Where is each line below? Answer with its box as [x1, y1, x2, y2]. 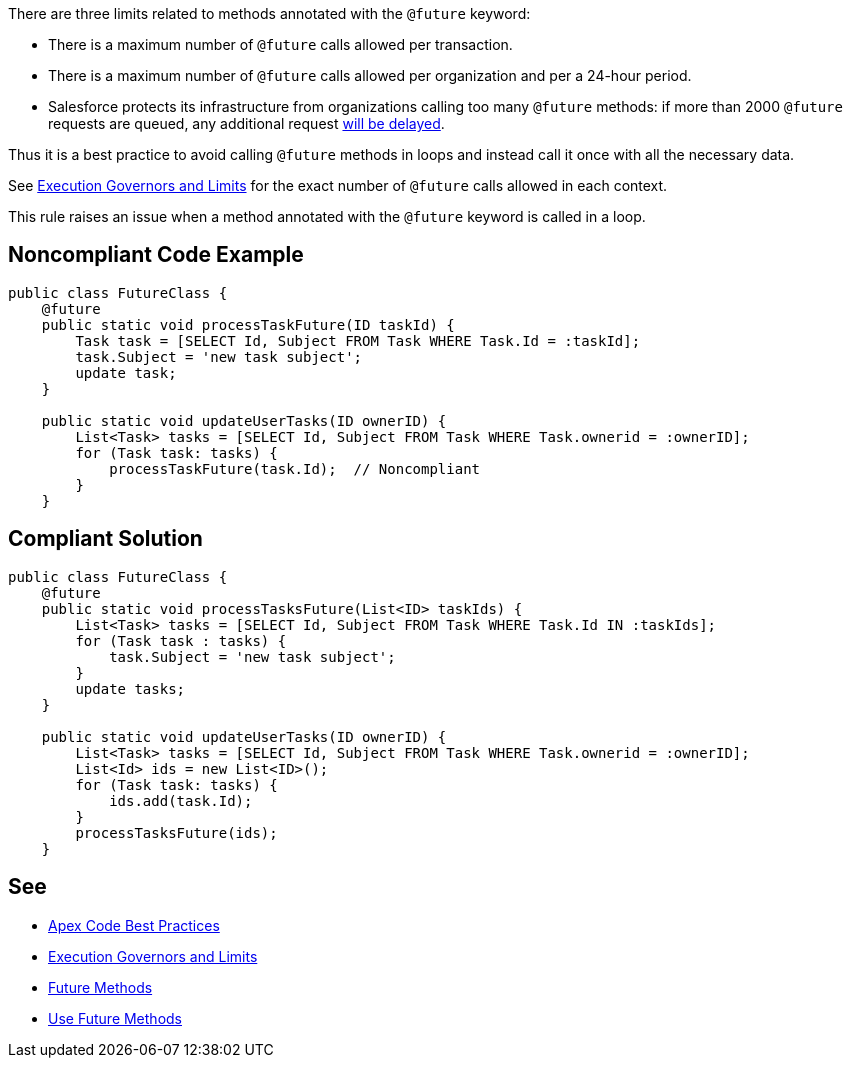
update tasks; [75, 680, 186, 697]
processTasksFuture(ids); [75, 824, 278, 841]
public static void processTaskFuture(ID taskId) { [41, 316, 455, 333]
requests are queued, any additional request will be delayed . [48, 115, 445, 132]
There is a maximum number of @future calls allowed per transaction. [48, 36, 513, 53]
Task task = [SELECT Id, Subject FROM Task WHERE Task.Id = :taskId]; [75, 332, 641, 349]
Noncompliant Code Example [8, 242, 304, 268]
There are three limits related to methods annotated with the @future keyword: [8, 5, 531, 22]
